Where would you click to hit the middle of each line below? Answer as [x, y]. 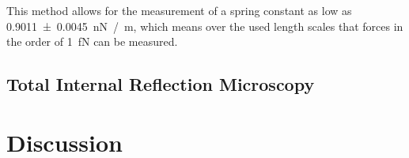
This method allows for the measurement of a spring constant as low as [179, 10]
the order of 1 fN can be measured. [92, 41]
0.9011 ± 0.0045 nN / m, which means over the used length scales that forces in [205, 26]
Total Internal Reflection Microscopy [161, 84]
